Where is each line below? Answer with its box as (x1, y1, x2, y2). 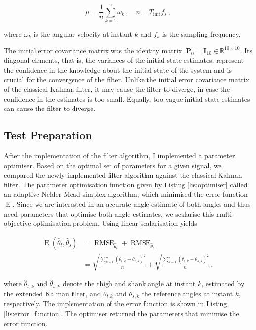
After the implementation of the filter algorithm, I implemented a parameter (4, 150, 235, 161)
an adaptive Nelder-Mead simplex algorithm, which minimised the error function (4, 189, 248, 199)
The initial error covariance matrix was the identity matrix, (4, 45, 184, 55)
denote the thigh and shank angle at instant (62, 278, 196, 289)
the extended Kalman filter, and (4, 288, 101, 298)
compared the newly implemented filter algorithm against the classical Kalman (4, 170, 242, 180)
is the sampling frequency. (162, 29, 241, 39)
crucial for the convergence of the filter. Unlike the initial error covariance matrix (4, 74, 249, 84)
